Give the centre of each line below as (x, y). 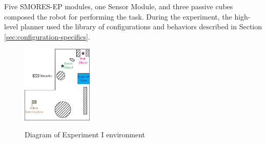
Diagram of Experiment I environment (85, 135)
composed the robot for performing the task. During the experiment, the (118, 16)
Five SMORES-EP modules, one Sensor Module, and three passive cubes (119, 6)
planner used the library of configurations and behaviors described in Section (141, 26)
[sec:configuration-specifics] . (47, 36)
